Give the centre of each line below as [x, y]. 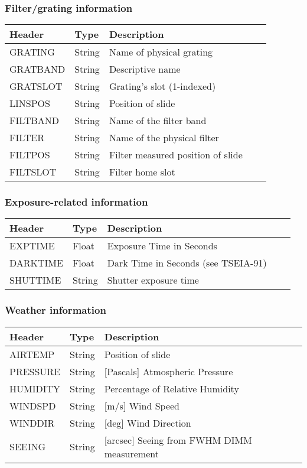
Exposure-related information [76, 202]
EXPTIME [32, 246]
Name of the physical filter [164, 138]
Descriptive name [145, 69]
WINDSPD [33, 405]
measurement [131, 453]
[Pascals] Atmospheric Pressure [169, 371]
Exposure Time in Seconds [162, 246]
